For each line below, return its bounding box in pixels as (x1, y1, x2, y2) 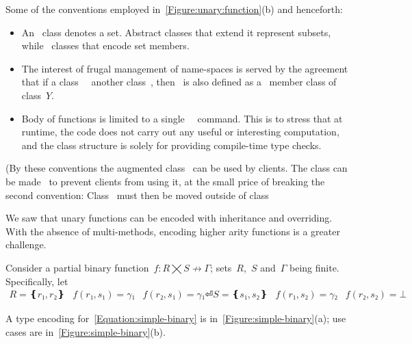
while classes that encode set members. (21, 38, 190, 53)
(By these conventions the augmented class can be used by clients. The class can (5, 161, 348, 175)
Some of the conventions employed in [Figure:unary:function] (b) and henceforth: (5, 2, 343, 16)
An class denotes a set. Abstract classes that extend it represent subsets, (21, 25, 331, 39)
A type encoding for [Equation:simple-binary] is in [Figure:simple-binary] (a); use (5, 311, 346, 326)
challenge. (5, 237, 47, 252)
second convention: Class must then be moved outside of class (5, 187, 269, 202)
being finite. (289, 260, 339, 274)
